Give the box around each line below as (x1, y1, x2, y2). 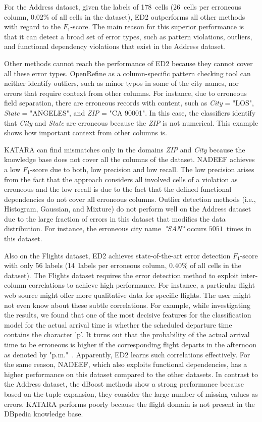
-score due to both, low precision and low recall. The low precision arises (30, 164, 254, 174)
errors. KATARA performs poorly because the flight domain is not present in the (4, 398, 255, 409)
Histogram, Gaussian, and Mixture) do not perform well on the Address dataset (4, 203, 251, 214)
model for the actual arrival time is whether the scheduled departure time (4, 319, 232, 330)
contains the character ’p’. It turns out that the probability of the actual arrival (4, 329, 250, 340)
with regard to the (4, 21, 61, 32)
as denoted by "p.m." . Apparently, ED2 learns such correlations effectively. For (4, 349, 250, 359)
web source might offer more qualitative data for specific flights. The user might (4, 290, 251, 300)
